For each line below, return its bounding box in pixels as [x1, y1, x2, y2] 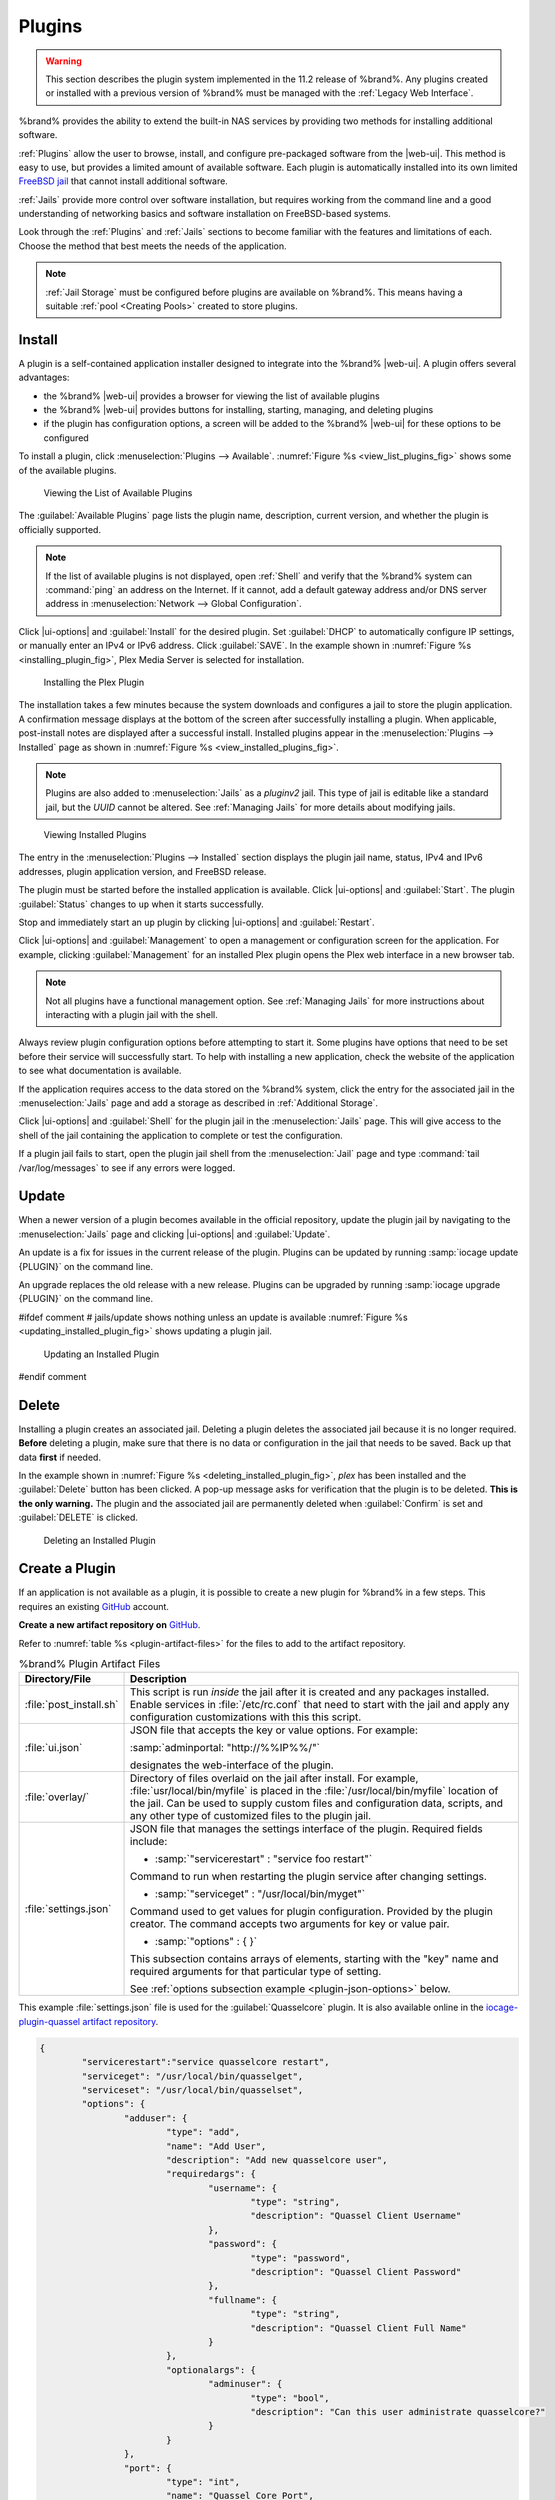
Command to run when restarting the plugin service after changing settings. [130, 1870, 487, 1884]
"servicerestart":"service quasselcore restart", [81, 2056, 330, 2068]
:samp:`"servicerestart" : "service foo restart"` [155, 1852, 373, 1866]
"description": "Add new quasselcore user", [165, 2154, 388, 2165]
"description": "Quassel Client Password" [250, 2266, 462, 2278]
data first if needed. [18, 1451, 102, 1463]
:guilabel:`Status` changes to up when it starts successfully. [18, 898, 264, 910]
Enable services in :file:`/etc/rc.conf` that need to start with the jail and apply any [130, 1698, 510, 1712]
